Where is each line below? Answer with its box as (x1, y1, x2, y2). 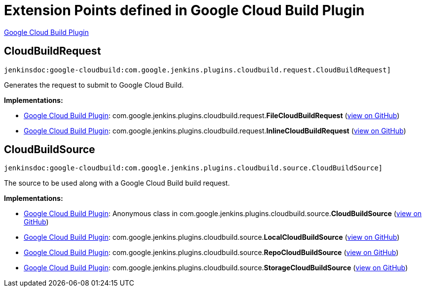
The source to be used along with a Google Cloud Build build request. (4, 179, 230, 188)
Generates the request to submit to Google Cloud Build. (4, 80, 184, 89)
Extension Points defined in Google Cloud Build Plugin (4, 2, 365, 19)
